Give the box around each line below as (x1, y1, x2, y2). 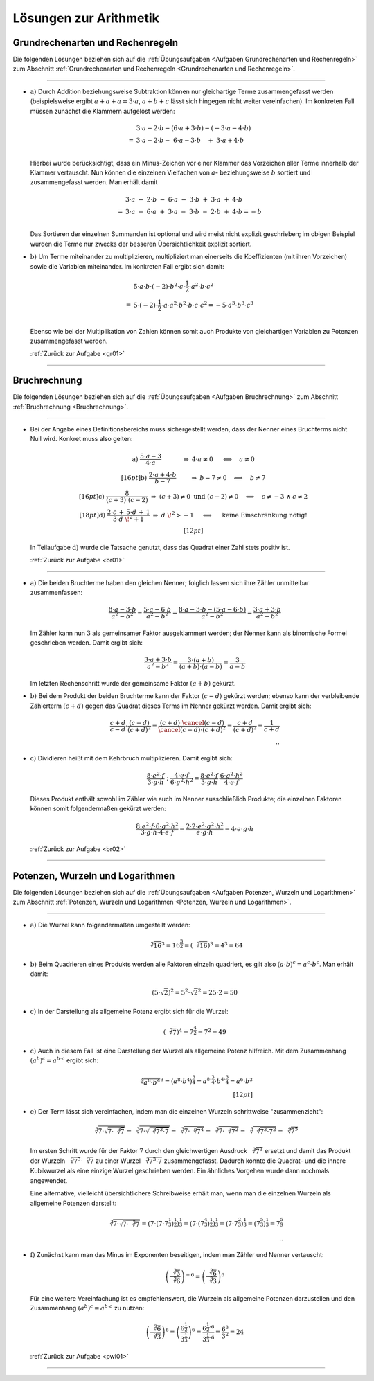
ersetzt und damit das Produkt (264, 1147, 351, 1155)
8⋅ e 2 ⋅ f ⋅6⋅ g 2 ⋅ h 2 (136, 821, 179, 830)
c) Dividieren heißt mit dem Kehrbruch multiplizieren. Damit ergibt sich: (30, 754, 233, 763)
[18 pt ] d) (79, 511, 105, 519)
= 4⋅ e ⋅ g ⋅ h (224, 825, 254, 832)
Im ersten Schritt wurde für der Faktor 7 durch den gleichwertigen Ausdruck (30, 1147, 247, 1155)
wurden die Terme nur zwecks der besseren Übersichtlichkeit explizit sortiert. (30, 240, 252, 248)
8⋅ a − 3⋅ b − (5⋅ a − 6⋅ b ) (178, 606, 247, 614)
